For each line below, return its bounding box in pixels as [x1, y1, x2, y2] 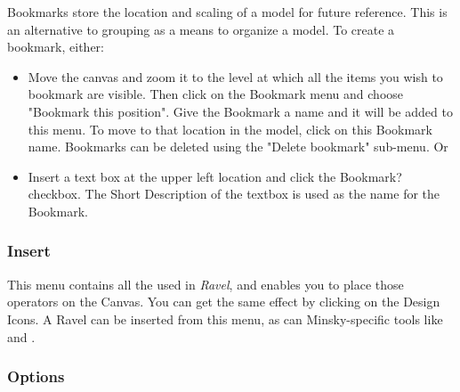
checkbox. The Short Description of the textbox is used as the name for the [28, 184, 440, 203]
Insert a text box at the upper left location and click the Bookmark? [28, 167, 402, 185]
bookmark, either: [7, 37, 104, 56]
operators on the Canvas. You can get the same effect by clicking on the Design [7, 292, 440, 311]
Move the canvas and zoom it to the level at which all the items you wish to [28, 67, 443, 86]
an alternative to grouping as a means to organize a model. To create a [7, 20, 395, 38]
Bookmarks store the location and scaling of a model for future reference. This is [7, 3, 448, 20]
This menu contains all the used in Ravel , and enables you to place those [7, 274, 404, 293]
